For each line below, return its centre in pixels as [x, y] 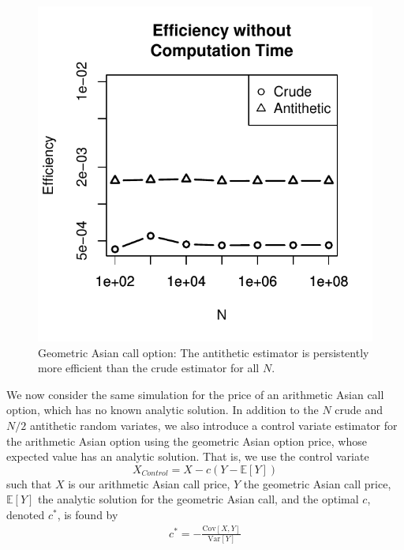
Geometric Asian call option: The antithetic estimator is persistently [204, 352]
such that [29, 483]
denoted [26, 514]
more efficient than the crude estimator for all [149, 368]
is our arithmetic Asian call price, [149, 483]
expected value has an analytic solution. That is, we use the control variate [188, 456]
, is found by [88, 514]
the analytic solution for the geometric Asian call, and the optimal [198, 499]
